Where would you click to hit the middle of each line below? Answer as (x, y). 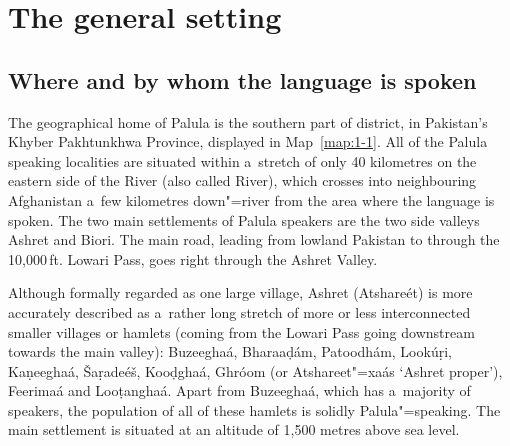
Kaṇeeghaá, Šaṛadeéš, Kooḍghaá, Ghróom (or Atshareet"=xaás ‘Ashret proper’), (255, 370)
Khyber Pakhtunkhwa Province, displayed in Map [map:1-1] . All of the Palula (248, 141)
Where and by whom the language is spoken (242, 79)
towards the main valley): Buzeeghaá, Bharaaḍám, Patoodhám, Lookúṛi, (230, 351)
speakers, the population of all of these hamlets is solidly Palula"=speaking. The (254, 409)
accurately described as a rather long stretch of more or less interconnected (239, 311)
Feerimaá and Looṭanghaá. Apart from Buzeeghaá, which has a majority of (239, 390)
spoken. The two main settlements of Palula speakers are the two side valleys (244, 219)
